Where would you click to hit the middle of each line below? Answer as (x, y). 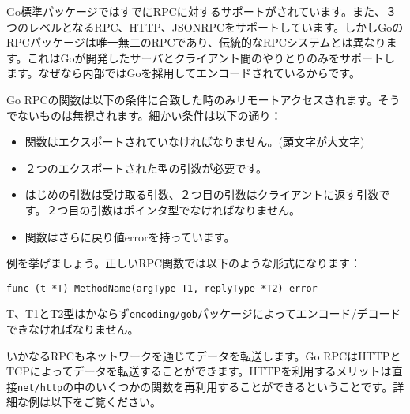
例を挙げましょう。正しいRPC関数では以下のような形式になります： (184, 263)
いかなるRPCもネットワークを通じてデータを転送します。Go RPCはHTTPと (204, 355)
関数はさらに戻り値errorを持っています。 (130, 236)
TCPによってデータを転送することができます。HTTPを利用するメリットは (199, 371)
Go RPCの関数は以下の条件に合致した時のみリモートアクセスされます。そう (203, 99)
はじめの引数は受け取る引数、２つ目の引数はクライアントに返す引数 (202, 194)
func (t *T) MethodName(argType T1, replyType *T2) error (162, 288)
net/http (40, 388)
